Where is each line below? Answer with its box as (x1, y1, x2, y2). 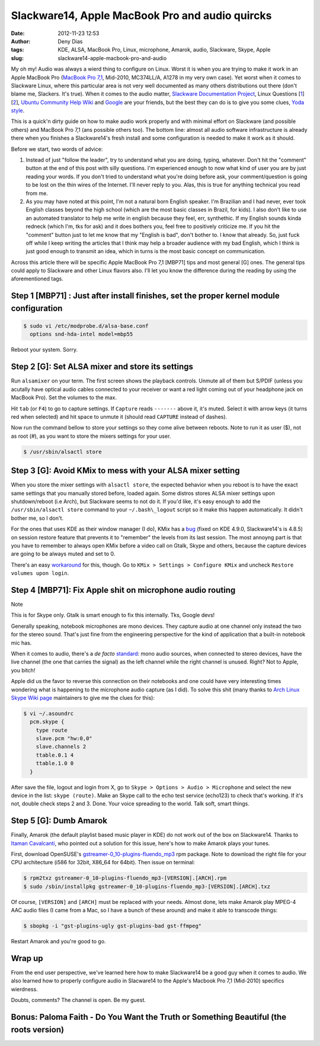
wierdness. (11, 985, 38, 993)
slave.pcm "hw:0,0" (36, 735, 93, 742)
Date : (11, 30, 25, 37)
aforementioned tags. (11, 275, 63, 282)
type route (36, 726, 68, 734)
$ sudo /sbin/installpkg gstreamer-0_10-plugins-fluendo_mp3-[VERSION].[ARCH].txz (23, 883, 271, 890)
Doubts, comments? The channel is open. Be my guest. (11, 997, 146, 1004)
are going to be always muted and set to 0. (11, 550, 116, 558)
